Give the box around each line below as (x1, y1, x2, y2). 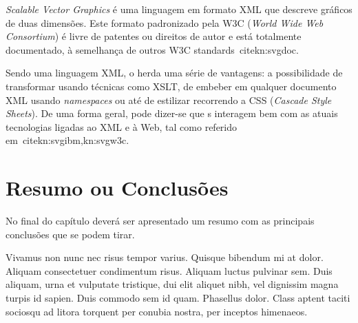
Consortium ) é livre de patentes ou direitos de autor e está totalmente (6, 29, 302, 43)
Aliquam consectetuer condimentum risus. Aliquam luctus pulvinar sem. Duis (6, 263, 333, 278)
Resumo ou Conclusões (6, 174, 229, 202)
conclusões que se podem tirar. (6, 227, 135, 241)
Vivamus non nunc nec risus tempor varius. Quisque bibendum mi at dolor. (6, 250, 324, 264)
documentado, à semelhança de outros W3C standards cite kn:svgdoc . (6, 42, 299, 56)
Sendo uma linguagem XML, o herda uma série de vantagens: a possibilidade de (6, 65, 343, 80)
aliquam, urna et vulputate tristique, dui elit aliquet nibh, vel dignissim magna (6, 277, 339, 291)
